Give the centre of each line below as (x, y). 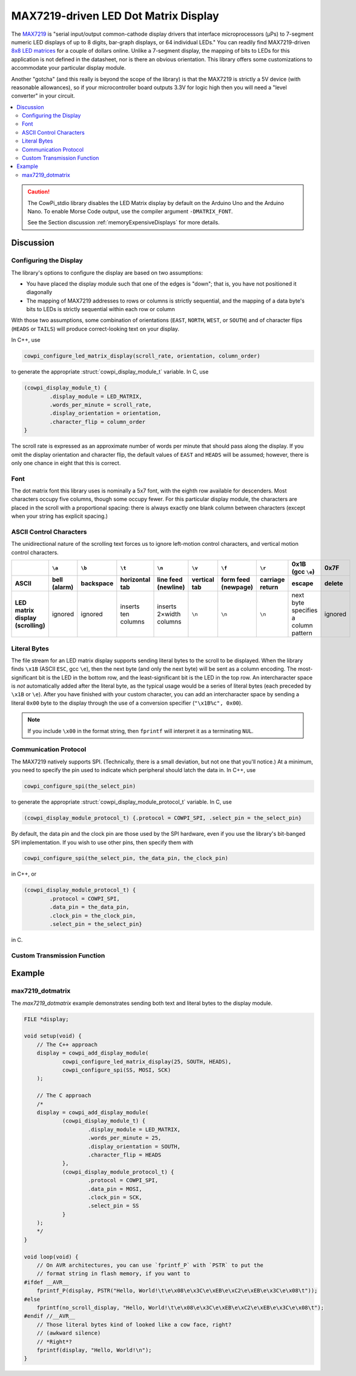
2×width (169, 614)
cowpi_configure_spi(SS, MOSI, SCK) (117, 1070)
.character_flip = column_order (97, 422)
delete (334, 583)
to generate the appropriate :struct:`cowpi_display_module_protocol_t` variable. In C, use (122, 802)
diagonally (39, 292)
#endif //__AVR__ (50, 1316)
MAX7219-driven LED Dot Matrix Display (115, 16)
